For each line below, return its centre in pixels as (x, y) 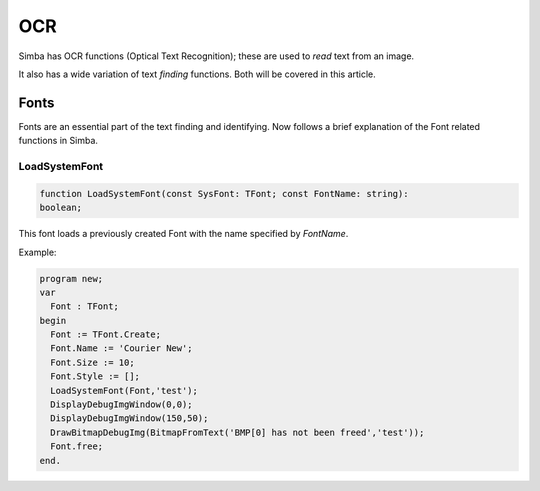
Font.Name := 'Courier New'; (122, 348)
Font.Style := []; (95, 376)
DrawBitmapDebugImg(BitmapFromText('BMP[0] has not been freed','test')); (237, 432)
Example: (37, 252)
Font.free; (77, 446)
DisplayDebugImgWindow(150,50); (129, 418)
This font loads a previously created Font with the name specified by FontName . (183, 234)
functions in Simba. (58, 141)
